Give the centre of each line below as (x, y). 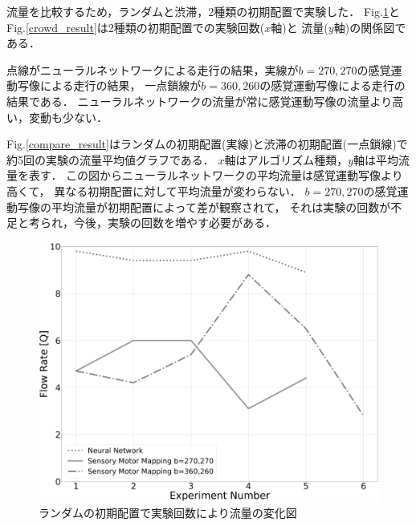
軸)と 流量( (300, 27)
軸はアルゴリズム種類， (286, 159)
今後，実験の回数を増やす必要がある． (175, 223)
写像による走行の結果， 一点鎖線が (109, 85)
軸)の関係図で (370, 27)
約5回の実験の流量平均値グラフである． (110, 159)
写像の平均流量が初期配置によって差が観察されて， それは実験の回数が (204, 206)
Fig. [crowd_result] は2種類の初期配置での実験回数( (136, 27)
